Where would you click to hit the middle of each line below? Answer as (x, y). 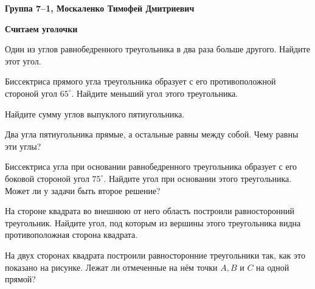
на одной (273, 267)
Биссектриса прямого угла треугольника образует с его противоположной (140, 81)
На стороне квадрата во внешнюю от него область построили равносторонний (150, 211)
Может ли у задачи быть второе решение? (83, 190)
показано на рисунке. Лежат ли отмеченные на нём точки (111, 267)
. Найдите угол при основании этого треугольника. (198, 178)
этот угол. (23, 61)
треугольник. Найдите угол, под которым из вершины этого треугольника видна (153, 222)
